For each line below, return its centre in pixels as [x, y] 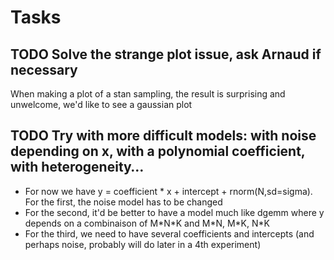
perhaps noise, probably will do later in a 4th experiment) [143, 244]
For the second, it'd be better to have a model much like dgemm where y [174, 212]
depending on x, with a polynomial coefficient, [158, 151]
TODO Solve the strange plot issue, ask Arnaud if [166, 54]
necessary [44, 69]
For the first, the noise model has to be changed [123, 202]
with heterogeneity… [77, 167]
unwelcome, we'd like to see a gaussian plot [101, 104]
